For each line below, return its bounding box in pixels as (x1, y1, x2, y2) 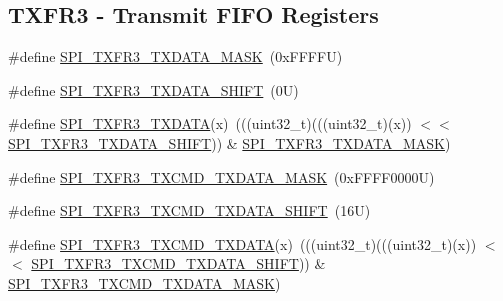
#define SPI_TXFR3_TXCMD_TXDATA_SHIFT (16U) (8, 200, 371, 221)
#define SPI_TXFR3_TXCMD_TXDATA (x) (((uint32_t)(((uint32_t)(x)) (8, 233, 477, 254)
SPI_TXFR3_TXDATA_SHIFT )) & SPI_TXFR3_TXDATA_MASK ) (8, 132, 451, 153)
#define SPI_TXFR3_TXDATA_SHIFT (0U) (8, 79, 299, 100)
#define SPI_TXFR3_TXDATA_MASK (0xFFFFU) (8, 46, 343, 67)
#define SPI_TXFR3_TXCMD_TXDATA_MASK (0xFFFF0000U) (8, 166, 435, 187)
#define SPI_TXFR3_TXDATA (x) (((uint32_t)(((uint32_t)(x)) (8, 113, 412, 134)
